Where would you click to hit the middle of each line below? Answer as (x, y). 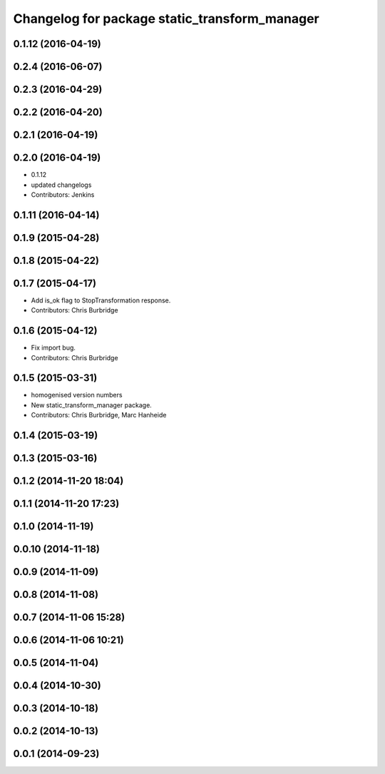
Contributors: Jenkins (63, 194)
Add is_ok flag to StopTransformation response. (101, 300)
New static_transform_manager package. (92, 405)
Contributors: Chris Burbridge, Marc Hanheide (99, 415)
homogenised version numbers (77, 395)
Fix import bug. (53, 348)
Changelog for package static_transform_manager (166, 19)
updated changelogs (61, 185)
